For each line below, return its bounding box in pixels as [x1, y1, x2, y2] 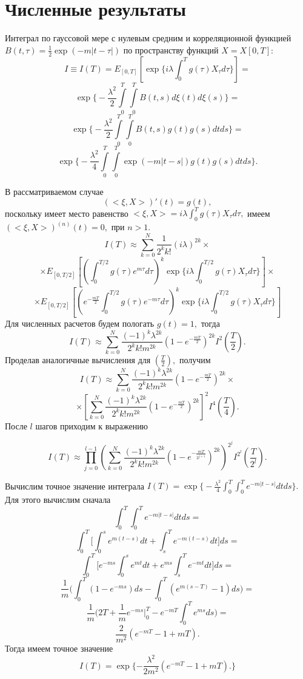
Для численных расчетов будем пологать [5, 316, 155, 329]
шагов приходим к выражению [35, 419, 148, 432]
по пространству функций [123, 43, 219, 56]
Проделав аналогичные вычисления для [5, 353, 151, 366]
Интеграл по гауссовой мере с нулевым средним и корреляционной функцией [5, 32, 291, 44]
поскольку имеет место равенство [5, 206, 128, 219]
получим [179, 353, 211, 366]
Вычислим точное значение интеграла [5, 479, 145, 492]
